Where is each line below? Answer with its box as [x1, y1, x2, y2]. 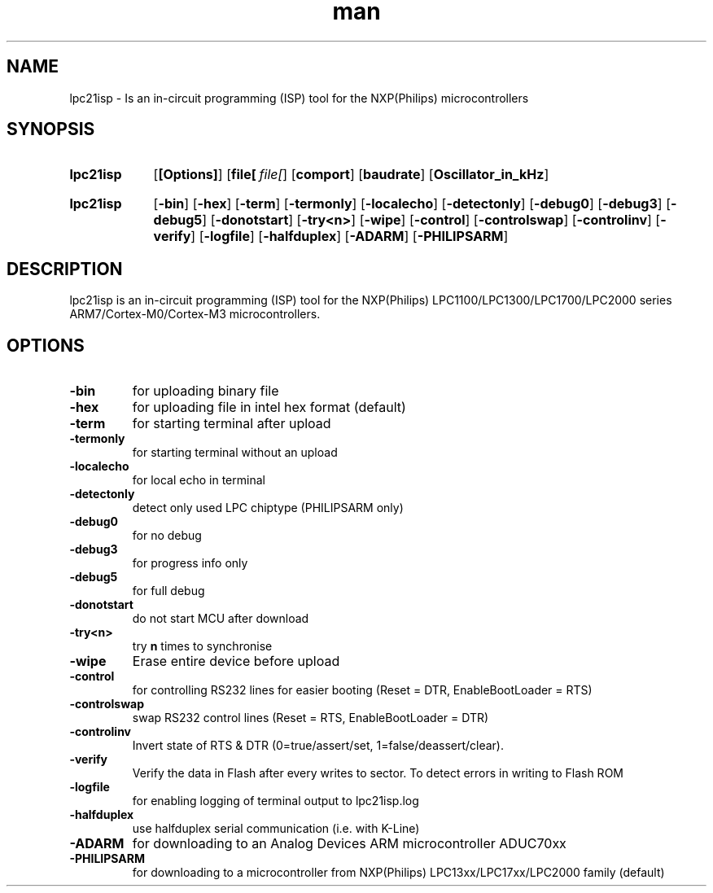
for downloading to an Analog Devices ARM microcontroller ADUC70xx [132, 835, 566, 852]
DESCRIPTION [7, 258, 123, 279]
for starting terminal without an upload [132, 445, 338, 460]
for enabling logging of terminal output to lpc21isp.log [132, 794, 419, 808]
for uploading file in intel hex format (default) [132, 399, 406, 416]
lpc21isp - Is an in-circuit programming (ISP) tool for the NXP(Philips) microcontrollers [69, 90, 529, 105]
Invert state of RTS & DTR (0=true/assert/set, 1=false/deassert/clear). [132, 738, 505, 753]
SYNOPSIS [7, 119, 95, 140]
